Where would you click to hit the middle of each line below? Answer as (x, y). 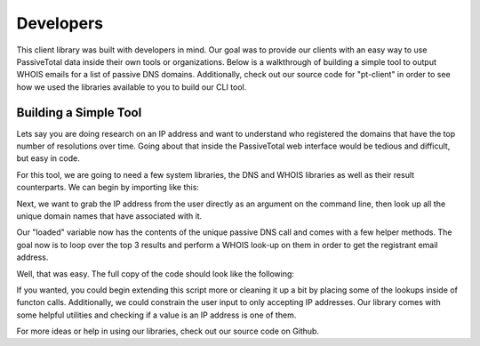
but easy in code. (48, 158)
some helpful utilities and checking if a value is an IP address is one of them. (156, 315)
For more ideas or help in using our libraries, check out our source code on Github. (168, 331)
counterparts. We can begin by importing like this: (108, 188)
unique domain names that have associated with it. (109, 216)
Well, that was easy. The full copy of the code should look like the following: (156, 274)
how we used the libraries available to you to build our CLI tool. (132, 87)
